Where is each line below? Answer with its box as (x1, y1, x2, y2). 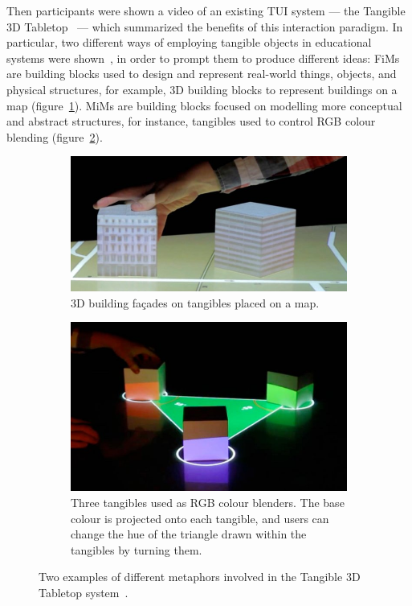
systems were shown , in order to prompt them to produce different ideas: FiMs (6, 49, 400, 66)
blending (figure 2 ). (6, 128, 103, 145)
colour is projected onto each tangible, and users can (71, 509, 329, 526)
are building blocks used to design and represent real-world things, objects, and (6, 65, 397, 82)
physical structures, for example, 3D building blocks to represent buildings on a (6, 80, 398, 97)
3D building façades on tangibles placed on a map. (71, 294, 320, 311)
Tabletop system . (39, 583, 128, 600)
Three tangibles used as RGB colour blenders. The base (71, 493, 345, 510)
